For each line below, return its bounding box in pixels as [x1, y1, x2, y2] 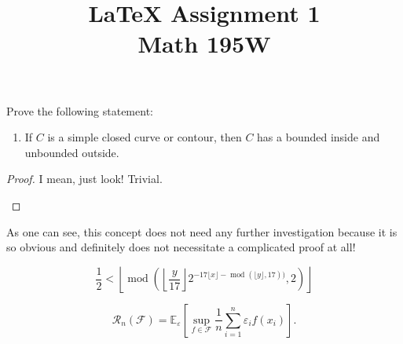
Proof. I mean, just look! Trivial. [6, 170, 163, 187]
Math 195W [137, 27, 271, 60]
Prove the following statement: [6, 102, 153, 119]
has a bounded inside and [257, 129, 380, 145]
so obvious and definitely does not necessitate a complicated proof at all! [6, 239, 356, 255]
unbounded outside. [24, 144, 119, 160]
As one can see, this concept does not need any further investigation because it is [6, 223, 398, 240]
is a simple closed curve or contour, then [47, 129, 242, 145]
